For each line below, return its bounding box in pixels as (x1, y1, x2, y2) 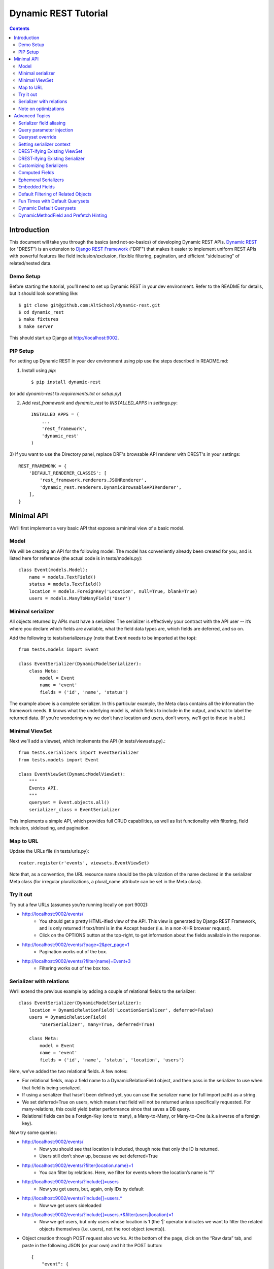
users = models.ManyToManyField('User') (28, 595, 131, 602)
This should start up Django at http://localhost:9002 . (9, 335, 119, 341)
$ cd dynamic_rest (18, 310, 64, 315)
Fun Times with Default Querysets (18, 198, 90, 204)
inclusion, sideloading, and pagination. (9, 825, 90, 831)
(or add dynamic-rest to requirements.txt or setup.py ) (9, 390, 122, 396)
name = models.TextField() (28, 574, 96, 580)
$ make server (18, 323, 53, 329)
